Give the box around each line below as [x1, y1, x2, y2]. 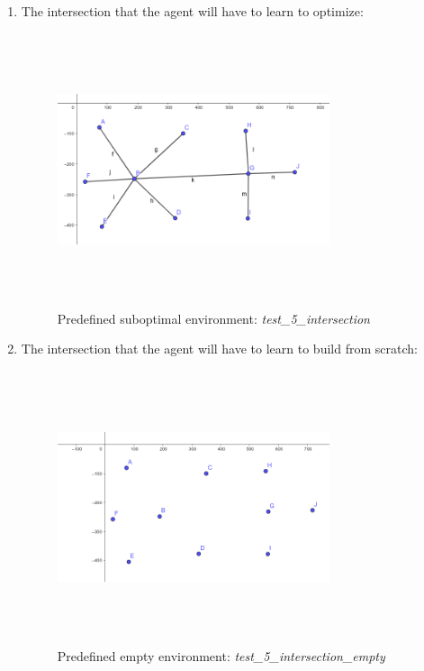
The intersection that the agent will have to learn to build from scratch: [21, 339, 418, 358]
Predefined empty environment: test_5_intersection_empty [57, 646, 385, 665]
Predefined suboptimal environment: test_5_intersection [57, 308, 370, 327]
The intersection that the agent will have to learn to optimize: [21, 2, 364, 20]
